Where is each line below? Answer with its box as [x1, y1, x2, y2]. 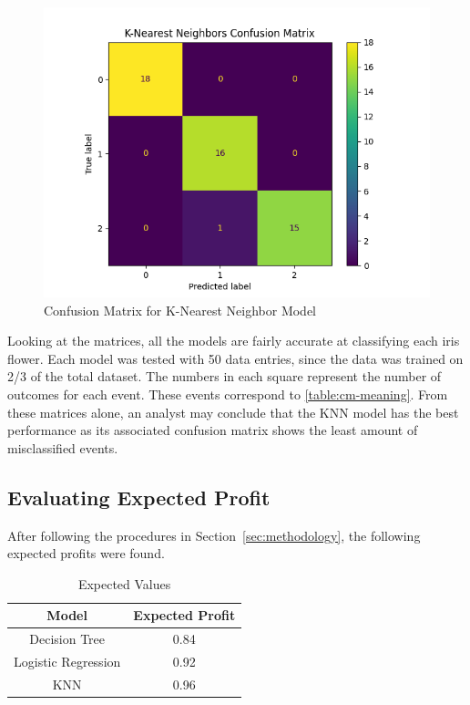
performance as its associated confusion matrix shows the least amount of [7, 420, 418, 440]
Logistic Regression [14, 652, 121, 671]
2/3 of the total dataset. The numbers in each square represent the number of [7, 367, 442, 386]
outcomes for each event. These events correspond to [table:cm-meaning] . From [7, 384, 448, 403]
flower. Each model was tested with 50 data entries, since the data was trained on [7, 348, 464, 368]
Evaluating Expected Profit [7, 482, 271, 511]
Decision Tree [29, 629, 106, 648]
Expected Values [77, 574, 171, 593]
